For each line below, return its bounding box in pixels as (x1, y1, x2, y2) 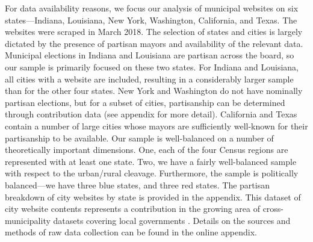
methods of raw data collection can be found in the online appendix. (5, 226, 257, 238)
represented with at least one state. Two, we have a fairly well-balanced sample (5, 155, 297, 167)
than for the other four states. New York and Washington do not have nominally (5, 84, 303, 97)
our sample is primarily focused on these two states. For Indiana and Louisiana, (5, 60, 299, 73)
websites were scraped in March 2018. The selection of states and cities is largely (5, 25, 303, 38)
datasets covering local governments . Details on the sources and (53, 214, 291, 226)
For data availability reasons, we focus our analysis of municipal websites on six (5, 2, 299, 14)
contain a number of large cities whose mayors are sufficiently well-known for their (5, 119, 308, 132)
